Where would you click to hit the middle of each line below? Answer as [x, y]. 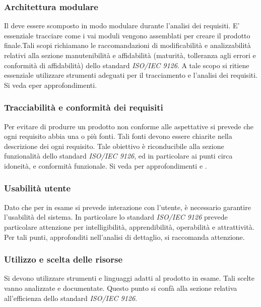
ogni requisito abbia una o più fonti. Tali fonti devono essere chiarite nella [118, 136]
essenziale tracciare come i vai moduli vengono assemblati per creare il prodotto [127, 35]
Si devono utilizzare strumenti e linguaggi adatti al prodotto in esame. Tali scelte [129, 278]
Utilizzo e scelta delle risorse [63, 259]
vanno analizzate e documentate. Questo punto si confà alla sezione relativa [121, 288]
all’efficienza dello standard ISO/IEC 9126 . [71, 298]
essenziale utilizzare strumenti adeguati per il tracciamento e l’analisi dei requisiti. [131, 75]
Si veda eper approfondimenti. [51, 85]
